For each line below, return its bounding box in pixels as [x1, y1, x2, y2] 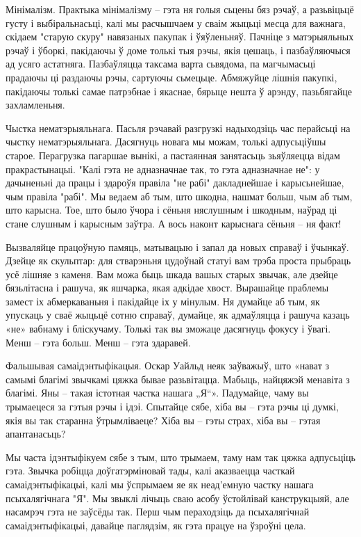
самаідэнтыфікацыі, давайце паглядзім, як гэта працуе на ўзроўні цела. [6, 518, 306, 532]
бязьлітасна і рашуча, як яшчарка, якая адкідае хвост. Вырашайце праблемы [6, 280, 329, 295]
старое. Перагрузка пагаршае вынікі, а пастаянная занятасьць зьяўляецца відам [6, 147, 340, 162]
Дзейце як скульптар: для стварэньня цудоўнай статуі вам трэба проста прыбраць [6, 253, 351, 268]
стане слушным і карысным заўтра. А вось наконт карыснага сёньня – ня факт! [6, 216, 342, 230]
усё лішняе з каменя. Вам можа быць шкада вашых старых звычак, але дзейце [6, 266, 338, 281]
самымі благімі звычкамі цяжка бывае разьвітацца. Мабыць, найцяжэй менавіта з [6, 371, 350, 386]
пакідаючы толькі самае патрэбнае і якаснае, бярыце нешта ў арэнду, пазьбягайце [6, 83, 352, 98]
